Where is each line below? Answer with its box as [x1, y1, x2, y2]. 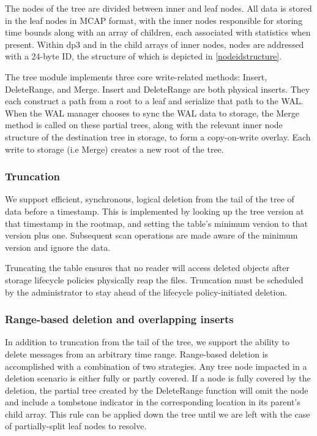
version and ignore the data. [5, 240, 111, 253]
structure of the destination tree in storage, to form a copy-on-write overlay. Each [5, 130, 311, 143]
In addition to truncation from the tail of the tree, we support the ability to [5, 335, 289, 348]
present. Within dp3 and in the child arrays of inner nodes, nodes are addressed [5, 37, 304, 50]
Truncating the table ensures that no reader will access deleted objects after [5, 261, 289, 274]
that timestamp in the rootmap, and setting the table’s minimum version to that [5, 216, 308, 229]
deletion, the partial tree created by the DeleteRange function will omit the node [5, 383, 308, 396]
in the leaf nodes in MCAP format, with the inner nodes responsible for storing [5, 13, 303, 26]
